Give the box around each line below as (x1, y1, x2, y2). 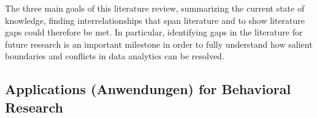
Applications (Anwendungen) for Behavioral (5, 79, 291, 98)
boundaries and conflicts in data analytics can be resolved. (5, 50, 224, 62)
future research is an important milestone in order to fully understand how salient (5, 37, 313, 50)
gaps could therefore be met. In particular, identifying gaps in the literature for (5, 26, 303, 39)
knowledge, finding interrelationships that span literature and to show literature (5, 13, 305, 26)
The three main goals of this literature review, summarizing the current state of (5, 2, 305, 14)
